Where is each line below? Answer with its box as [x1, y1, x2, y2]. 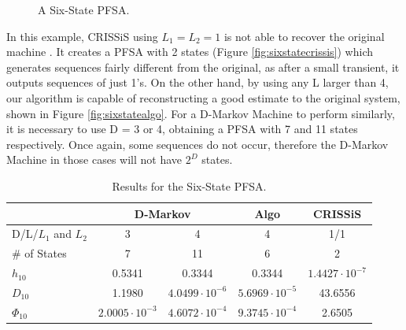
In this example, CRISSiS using [6, 28, 158, 44]
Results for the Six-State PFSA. [112, 177, 267, 194]
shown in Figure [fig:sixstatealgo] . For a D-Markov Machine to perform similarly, [6, 105, 395, 121]
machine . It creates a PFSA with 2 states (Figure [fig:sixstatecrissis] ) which [6, 43, 373, 60]
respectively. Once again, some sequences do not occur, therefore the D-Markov [6, 135, 389, 152]
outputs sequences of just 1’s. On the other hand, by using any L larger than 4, [6, 74, 389, 91]
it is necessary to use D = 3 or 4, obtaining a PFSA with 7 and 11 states [6, 121, 358, 137]
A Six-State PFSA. [38, 2, 130, 17]
